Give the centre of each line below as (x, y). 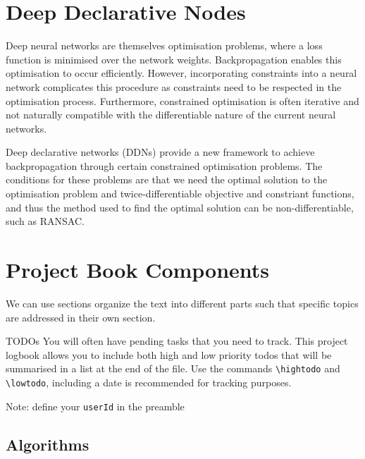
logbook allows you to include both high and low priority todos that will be (169, 354)
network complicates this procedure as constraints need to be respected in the (174, 86)
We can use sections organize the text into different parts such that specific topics (182, 303)
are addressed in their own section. (81, 317)
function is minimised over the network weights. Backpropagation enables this (174, 59)
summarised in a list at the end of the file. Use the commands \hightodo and (173, 368)
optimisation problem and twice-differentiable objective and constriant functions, (180, 194)
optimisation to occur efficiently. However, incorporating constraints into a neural (181, 73)
